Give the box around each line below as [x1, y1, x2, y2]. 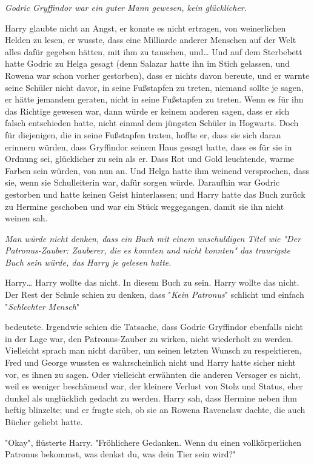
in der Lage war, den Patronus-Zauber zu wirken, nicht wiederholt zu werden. [5, 332, 293, 345]
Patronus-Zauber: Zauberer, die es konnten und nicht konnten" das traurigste [5, 244, 290, 257]
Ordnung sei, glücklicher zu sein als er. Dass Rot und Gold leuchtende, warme [5, 152, 295, 165]
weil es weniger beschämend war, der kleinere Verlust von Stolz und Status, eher [5, 380, 304, 392]
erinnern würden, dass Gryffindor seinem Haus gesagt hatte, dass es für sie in [5, 140, 292, 153]
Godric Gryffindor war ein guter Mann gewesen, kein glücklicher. [5, 1, 247, 13]
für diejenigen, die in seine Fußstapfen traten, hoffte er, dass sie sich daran [5, 128, 281, 141]
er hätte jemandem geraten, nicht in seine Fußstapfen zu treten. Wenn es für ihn [5, 93, 304, 106]
